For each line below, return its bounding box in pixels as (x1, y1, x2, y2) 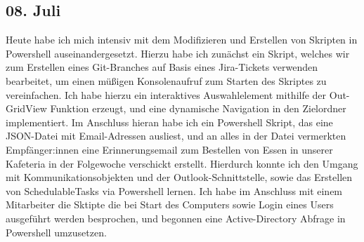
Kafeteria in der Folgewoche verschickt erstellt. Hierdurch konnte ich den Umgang (6, 156, 358, 170)
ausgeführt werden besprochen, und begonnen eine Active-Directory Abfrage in (6, 210, 346, 225)
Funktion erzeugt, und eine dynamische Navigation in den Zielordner (50, 101, 346, 116)
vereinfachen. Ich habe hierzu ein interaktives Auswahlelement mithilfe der (6, 87, 327, 102)
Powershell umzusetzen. (6, 224, 107, 239)
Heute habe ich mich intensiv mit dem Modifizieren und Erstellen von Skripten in (6, 32, 358, 47)
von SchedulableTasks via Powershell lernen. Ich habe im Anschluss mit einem (6, 183, 343, 198)
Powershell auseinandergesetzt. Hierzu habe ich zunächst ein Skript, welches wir (6, 46, 350, 60)
